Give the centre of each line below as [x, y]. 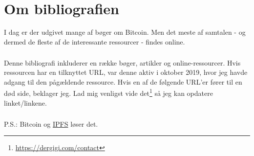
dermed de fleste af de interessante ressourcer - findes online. [95, 41]
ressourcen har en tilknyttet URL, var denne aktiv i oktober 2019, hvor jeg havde [126, 72]
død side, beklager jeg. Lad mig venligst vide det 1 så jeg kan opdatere [108, 92]
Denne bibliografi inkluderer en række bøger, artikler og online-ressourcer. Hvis [122, 62]
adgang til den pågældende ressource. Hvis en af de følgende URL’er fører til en [123, 81]
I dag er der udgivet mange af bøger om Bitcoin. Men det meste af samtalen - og [125, 32]
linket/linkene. [25, 102]
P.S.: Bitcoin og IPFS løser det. [51, 123]
